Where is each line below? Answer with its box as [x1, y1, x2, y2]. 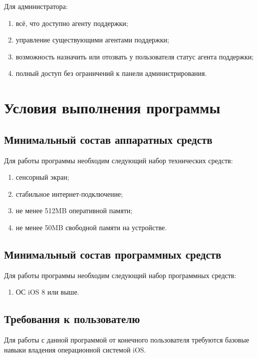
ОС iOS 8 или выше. [15, 287, 79, 297]
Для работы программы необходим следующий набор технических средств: [4, 155, 233, 165]
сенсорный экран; [15, 172, 69, 182]
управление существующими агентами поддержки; [15, 34, 169, 45]
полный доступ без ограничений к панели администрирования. [15, 68, 207, 78]
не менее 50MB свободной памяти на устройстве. [15, 222, 167, 232]
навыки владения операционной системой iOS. [4, 344, 146, 355]
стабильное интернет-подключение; [15, 188, 123, 199]
